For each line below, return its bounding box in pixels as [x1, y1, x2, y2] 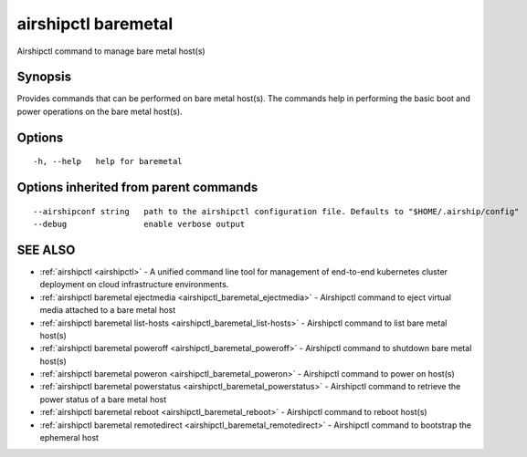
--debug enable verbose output [33, 219, 246, 230]
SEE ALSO [16, 242, 76, 257]
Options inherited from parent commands [16, 180, 258, 195]
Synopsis [16, 69, 72, 85]
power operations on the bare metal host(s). [16, 106, 183, 117]
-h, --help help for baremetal [33, 156, 183, 167]
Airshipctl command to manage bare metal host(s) [16, 46, 206, 57]
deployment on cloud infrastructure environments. [39, 279, 229, 290]
